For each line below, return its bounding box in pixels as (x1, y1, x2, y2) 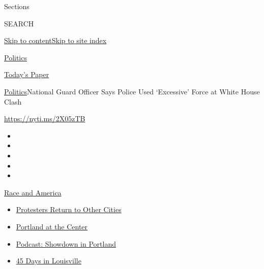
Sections (4, 1, 30, 11)
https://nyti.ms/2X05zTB (4, 113, 85, 124)
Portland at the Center (16, 221, 88, 231)
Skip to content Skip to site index (4, 35, 107, 46)
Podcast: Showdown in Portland (16, 238, 116, 249)
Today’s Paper (4, 69, 49, 80)
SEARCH (4, 18, 34, 28)
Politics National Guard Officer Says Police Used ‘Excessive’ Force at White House (4, 86, 260, 96)
